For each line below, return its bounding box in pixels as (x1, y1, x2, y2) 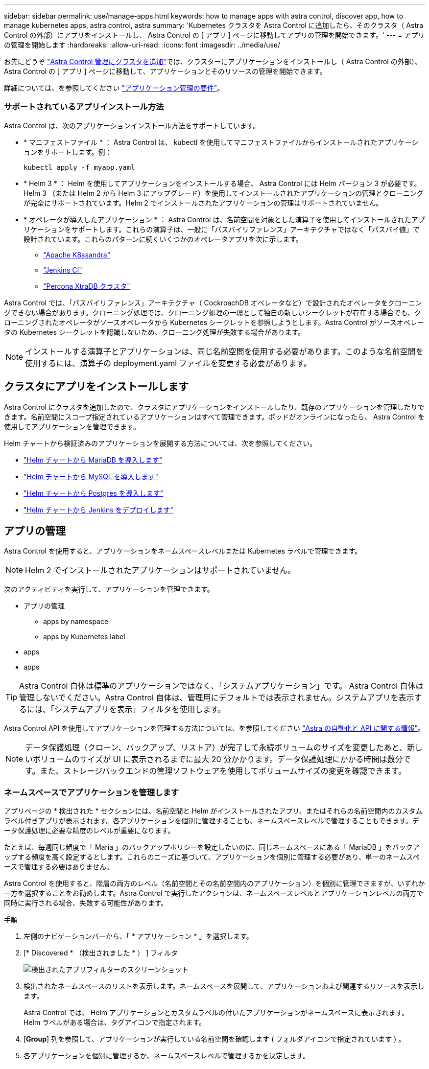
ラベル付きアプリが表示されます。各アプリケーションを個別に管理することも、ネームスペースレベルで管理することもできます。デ (4, 816, 419, 825)
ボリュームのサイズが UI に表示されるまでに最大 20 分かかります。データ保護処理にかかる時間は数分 (33, 754, 403, 765)
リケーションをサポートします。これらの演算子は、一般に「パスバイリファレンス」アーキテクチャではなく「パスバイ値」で (24, 225, 420, 233)
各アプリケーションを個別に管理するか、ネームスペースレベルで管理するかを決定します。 (24, 1051, 310, 1060)
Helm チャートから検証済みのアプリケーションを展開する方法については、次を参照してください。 (4, 439, 317, 447)
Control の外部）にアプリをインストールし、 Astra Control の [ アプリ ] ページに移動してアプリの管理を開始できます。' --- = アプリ (4, 31, 425, 39)
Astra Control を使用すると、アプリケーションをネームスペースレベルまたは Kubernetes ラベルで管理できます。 (4, 547, 362, 556)
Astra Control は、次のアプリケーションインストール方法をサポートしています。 (4, 121, 260, 130)
